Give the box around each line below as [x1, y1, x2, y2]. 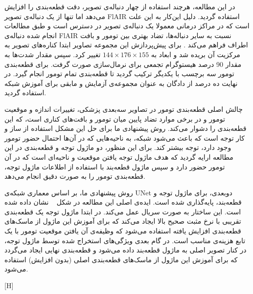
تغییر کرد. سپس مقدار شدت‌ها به [4, 49, 101, 59]
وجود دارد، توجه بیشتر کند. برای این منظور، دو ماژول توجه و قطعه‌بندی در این [4, 142, 231, 152]
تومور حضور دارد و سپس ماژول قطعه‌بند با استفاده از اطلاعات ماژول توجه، [4, 161, 225, 171]
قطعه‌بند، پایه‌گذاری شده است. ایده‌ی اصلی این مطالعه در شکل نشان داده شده [4, 197, 242, 207]
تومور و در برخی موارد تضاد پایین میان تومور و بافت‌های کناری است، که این [4, 113, 225, 124]
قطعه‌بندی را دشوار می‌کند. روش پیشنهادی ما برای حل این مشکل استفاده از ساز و [4, 123, 247, 133]
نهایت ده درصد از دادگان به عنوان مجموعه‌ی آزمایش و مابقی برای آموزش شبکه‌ [4, 78, 238, 88]
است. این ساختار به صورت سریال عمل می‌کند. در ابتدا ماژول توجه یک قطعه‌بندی [4, 206, 241, 216]
